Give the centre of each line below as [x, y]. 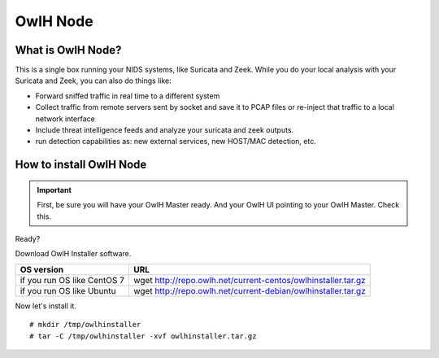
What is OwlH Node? [68, 50]
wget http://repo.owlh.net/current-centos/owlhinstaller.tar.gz [249, 280]
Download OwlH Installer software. [73, 254]
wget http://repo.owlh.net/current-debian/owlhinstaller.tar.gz [249, 290]
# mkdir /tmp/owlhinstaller [85, 325]
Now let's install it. [46, 306]
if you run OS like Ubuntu [68, 290]
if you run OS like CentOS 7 [72, 280]
